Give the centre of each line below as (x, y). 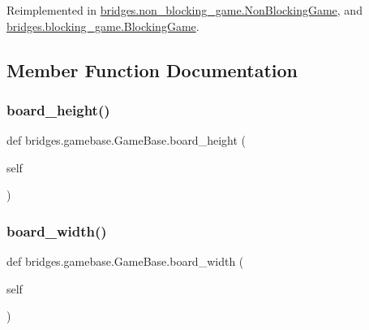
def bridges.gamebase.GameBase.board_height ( (126, 140)
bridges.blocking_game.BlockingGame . (103, 26)
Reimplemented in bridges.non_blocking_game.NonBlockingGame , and (184, 10)
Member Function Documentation (152, 69)
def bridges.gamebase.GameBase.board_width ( (125, 261)
